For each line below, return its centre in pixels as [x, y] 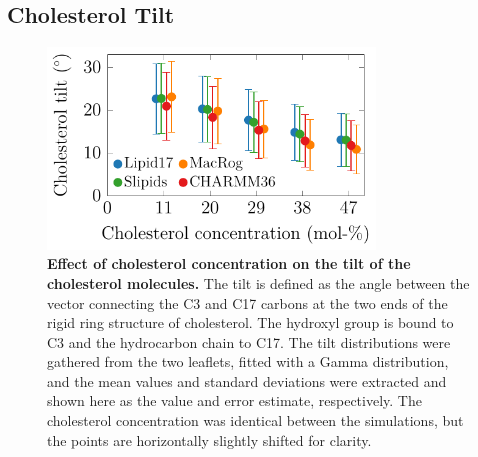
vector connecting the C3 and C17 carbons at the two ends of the [247, 302]
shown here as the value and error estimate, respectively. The [234, 400]
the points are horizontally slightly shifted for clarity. [209, 439]
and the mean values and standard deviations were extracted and [247, 380]
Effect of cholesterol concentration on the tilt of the [229, 263]
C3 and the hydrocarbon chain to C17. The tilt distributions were [249, 341]
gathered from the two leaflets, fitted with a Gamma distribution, [248, 361]
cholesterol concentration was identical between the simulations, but [255, 420]
